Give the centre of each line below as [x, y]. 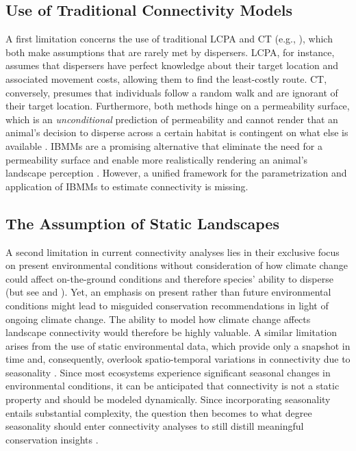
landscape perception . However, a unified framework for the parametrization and [176, 173]
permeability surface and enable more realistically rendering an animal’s [157, 159]
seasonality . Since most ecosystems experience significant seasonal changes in [168, 372]
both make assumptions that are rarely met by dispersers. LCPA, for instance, [170, 52]
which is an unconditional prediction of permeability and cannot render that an [172, 119]
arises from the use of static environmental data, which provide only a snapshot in [178, 345]
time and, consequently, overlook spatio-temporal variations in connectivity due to [178, 359]
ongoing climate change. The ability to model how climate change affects [158, 319]
